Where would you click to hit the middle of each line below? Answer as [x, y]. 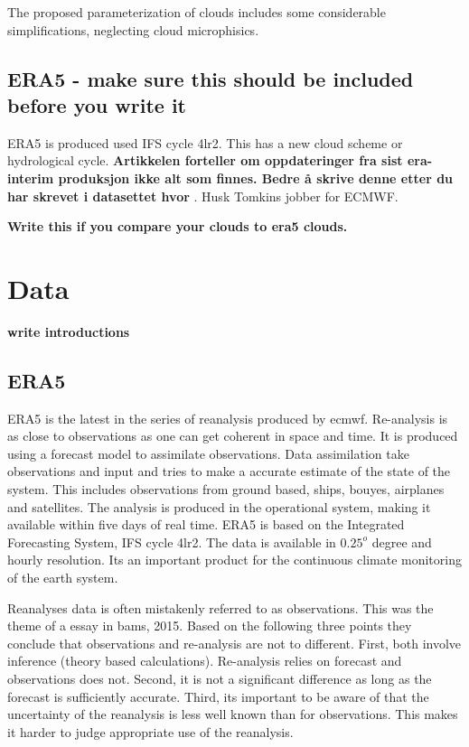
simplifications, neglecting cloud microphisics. [133, 29]
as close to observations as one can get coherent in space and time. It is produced [233, 436]
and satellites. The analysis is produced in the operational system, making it [219, 506]
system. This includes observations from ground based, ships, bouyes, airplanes [226, 489]
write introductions [69, 331]
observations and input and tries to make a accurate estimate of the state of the [229, 471]
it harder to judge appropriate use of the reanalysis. [150, 731]
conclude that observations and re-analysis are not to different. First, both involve [234, 643]
